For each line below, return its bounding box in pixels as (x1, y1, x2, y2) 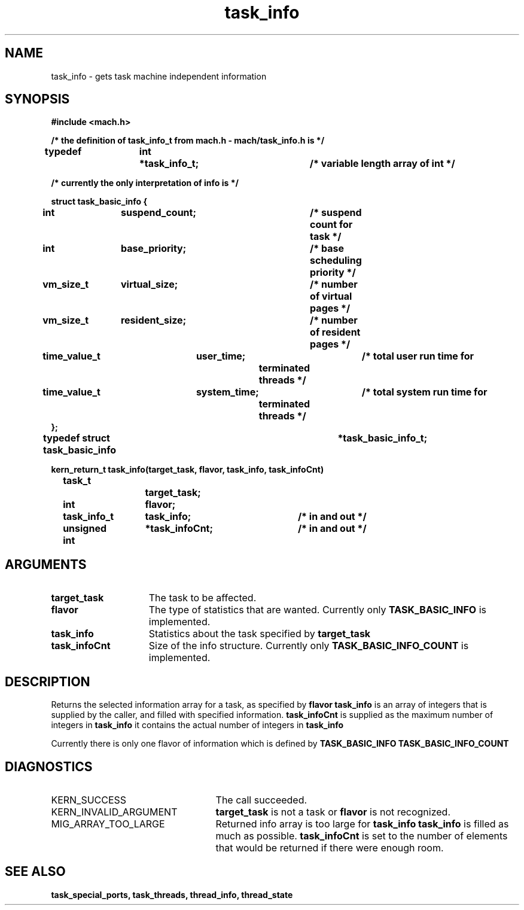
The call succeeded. (215, 793, 307, 806)
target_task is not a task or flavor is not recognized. (215, 805, 451, 818)
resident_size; (120, 314, 187, 327)
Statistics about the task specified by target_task (148, 628, 371, 640)
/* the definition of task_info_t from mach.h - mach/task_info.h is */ (51, 135, 325, 146)
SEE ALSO (5, 864, 66, 879)
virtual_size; (120, 278, 178, 291)
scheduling (310, 254, 362, 267)
